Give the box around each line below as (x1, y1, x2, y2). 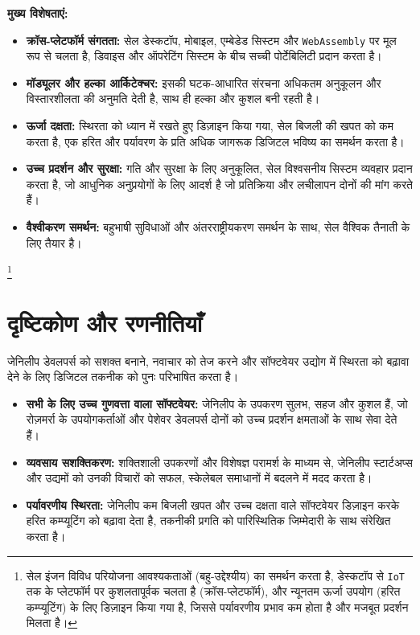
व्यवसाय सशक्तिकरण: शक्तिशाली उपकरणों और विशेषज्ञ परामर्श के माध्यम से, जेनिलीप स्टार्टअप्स (26, 453, 413, 470)
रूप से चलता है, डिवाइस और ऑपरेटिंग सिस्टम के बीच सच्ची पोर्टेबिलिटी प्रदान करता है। (26, 47, 382, 64)
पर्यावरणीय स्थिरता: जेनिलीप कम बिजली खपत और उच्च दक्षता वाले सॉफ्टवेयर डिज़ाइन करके (26, 496, 400, 513)
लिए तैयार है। (26, 234, 82, 251)
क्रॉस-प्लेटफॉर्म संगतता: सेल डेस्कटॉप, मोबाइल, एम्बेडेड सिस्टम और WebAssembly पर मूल (26, 31, 397, 48)
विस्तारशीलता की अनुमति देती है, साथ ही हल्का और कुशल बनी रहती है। (26, 90, 320, 107)
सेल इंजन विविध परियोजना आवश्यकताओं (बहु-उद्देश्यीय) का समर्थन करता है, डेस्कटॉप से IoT (26, 567, 405, 584)
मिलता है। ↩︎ (26, 614, 78, 631)
